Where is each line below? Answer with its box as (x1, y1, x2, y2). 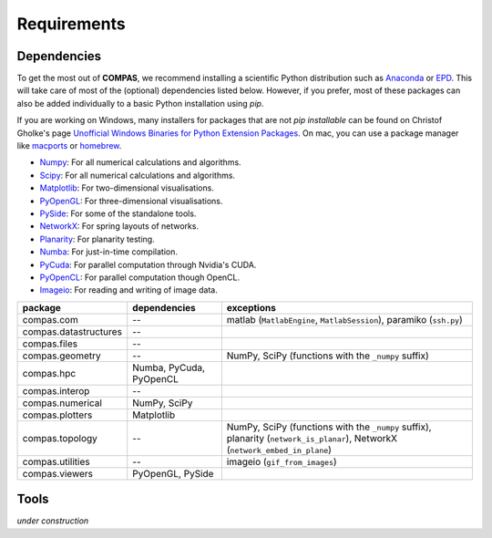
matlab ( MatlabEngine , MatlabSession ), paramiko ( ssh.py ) (226, 313, 464, 326)
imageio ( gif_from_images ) (226, 455, 337, 468)
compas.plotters (22, 409, 93, 421)
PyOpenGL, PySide (132, 467, 214, 480)
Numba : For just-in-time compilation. (39, 246, 178, 257)
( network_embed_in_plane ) (226, 443, 333, 456)
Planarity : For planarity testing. (39, 233, 155, 244)
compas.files (22, 337, 77, 350)
